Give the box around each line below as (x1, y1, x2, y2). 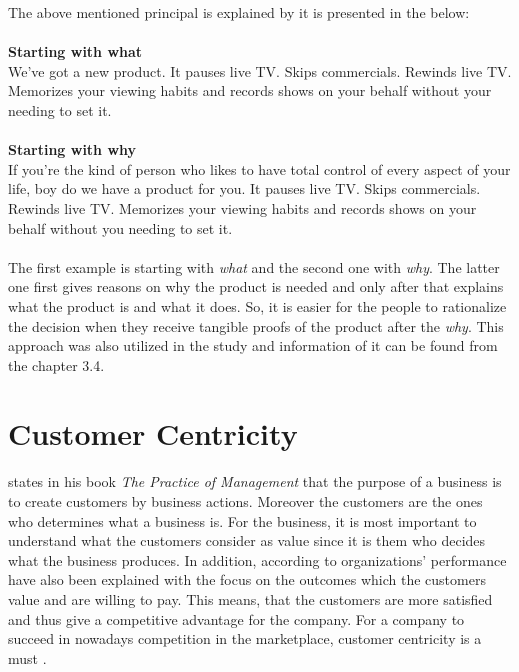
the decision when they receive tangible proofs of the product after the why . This (8, 315, 504, 336)
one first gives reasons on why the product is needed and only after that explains (8, 276, 504, 297)
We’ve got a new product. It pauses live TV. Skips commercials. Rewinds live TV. (8, 60, 512, 81)
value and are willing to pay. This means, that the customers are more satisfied (8, 588, 493, 609)
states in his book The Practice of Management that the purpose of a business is (8, 471, 502, 492)
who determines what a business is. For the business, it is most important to (8, 510, 477, 531)
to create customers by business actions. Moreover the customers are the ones (8, 491, 483, 511)
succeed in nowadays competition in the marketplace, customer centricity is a (8, 628, 482, 649)
